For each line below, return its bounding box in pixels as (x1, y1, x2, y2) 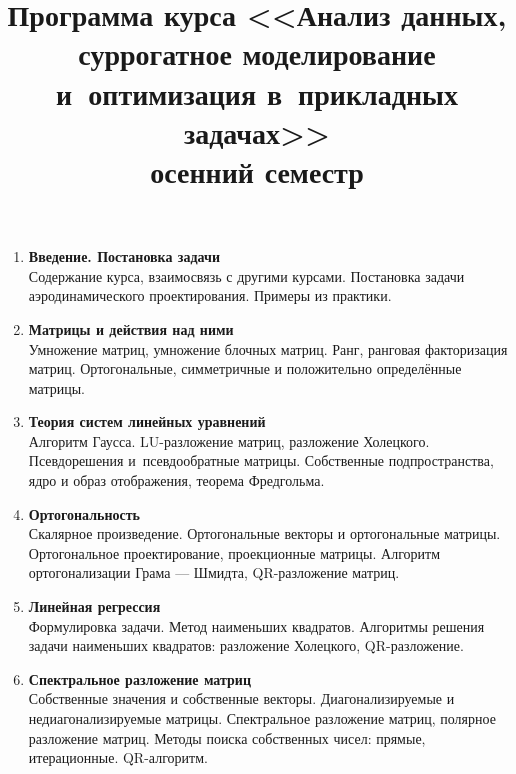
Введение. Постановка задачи (28, 246, 220, 267)
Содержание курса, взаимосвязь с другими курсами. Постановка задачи (28, 265, 465, 286)
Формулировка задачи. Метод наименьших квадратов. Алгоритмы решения (28, 615, 485, 636)
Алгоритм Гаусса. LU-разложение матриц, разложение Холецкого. (28, 430, 430, 451)
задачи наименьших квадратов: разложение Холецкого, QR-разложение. (28, 635, 464, 656)
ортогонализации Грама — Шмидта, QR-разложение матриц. (28, 562, 400, 583)
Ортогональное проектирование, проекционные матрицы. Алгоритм (28, 542, 441, 563)
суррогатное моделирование (78, 33, 436, 74)
